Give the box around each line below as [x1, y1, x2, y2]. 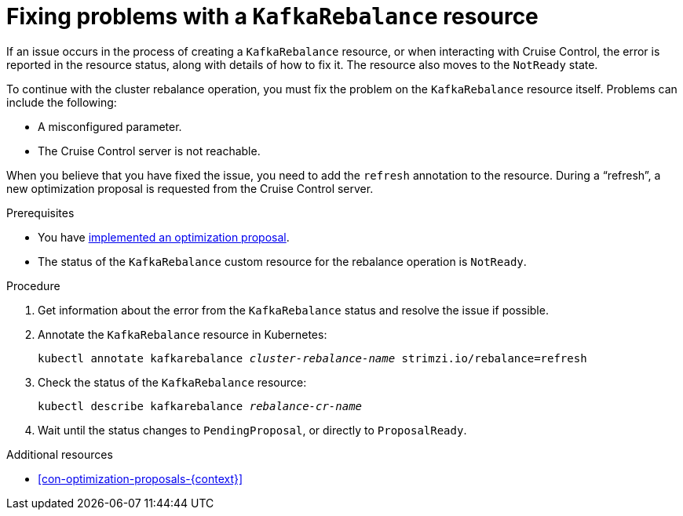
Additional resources [6, 447, 113, 461]
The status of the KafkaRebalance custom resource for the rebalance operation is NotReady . [38, 254, 527, 268]
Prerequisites [6, 205, 75, 220]
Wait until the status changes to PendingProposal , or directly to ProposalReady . [38, 423, 467, 437]
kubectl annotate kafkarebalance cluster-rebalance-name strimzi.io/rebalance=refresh [38, 351, 587, 365]
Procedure [6, 278, 60, 293]
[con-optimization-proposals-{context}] [38, 471, 243, 485]
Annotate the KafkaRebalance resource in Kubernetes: [38, 327, 327, 341]
